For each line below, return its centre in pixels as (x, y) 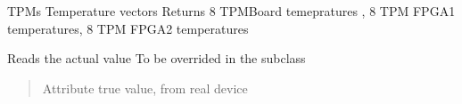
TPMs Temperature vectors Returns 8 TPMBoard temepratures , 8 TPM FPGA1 (231, 11)
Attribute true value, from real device (145, 88)
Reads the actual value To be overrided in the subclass (157, 58)
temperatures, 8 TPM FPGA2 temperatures (128, 28)
